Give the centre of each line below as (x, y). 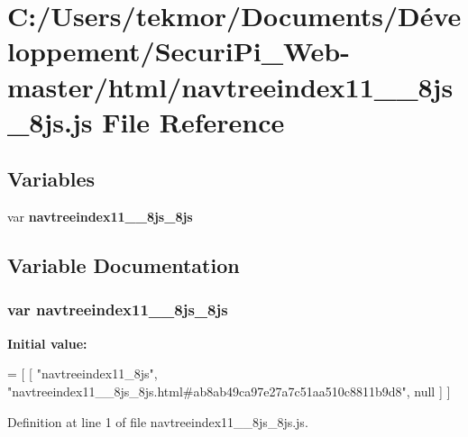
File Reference (193, 121)
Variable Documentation (124, 265)
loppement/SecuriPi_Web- (179, 51)
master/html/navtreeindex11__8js (230, 86)
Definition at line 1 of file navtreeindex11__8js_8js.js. (158, 421)
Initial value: (47, 343)
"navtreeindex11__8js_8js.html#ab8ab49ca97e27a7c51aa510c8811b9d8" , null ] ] (229, 391)
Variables (51, 179)
